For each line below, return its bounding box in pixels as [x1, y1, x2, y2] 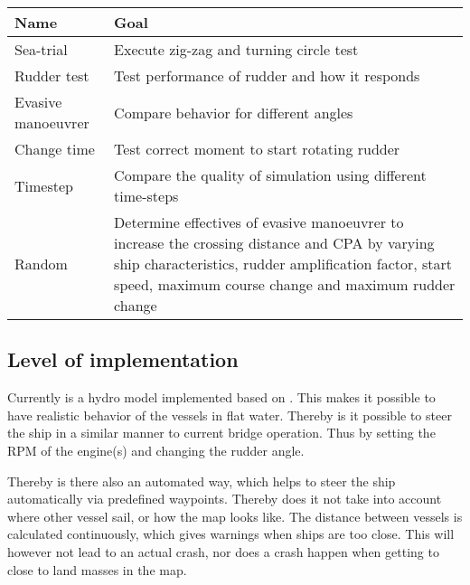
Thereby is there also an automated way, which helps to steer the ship [7, 471, 396, 490]
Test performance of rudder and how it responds [114, 65, 420, 86]
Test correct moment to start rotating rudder [114, 138, 400, 159]
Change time [14, 138, 95, 159]
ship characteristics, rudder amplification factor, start [114, 253, 453, 274]
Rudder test [14, 65, 89, 86]
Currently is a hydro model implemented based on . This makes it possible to [7, 388, 436, 407]
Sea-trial [14, 39, 68, 60]
